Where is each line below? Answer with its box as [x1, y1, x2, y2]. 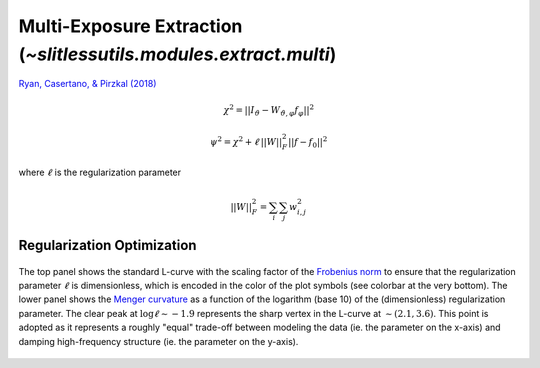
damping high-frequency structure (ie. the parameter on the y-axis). [18, 335, 299, 347]
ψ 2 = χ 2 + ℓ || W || [210, 135, 283, 147]
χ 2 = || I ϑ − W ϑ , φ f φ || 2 [223, 102, 315, 118]
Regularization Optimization [18, 237, 197, 254]
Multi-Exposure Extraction [18, 15, 243, 37]
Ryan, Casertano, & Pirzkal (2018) [18, 78, 157, 90]
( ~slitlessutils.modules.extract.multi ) [18, 43, 337, 65]
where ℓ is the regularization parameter [18, 166, 182, 179]
